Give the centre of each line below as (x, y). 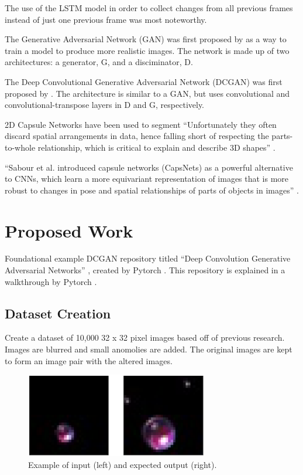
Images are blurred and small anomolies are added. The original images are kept (149, 349)
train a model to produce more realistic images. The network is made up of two (147, 50)
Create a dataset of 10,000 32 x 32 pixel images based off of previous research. (145, 337)
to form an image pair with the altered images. (89, 360)
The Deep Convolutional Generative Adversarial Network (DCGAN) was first (144, 81)
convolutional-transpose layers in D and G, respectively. (105, 105)
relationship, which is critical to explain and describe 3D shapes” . (156, 147)
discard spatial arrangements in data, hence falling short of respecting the (137, 136)
